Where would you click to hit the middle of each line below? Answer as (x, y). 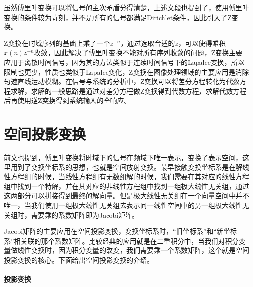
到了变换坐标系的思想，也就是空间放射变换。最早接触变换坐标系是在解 (130, 167)
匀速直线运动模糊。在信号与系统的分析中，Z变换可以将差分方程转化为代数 (122, 81)
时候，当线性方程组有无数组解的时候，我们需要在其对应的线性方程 (143, 176)
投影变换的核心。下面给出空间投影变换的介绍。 (79, 260)
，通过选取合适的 (148, 43)
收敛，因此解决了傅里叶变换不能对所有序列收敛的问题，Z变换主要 (138, 52)
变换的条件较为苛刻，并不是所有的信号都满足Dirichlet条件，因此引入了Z (118, 17)
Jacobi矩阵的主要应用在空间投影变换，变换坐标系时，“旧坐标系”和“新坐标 (120, 231)
